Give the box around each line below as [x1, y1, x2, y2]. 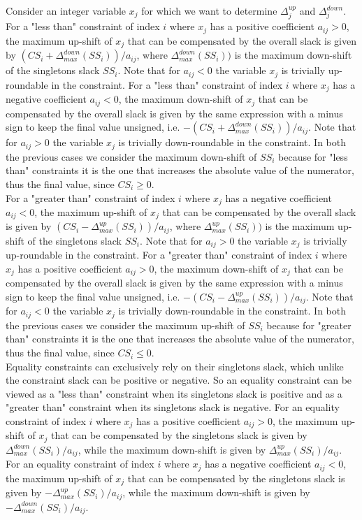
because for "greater [266, 317, 352, 332]
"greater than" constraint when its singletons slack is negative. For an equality [6, 400, 340, 414]
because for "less [278, 149, 348, 164]
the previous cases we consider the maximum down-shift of [6, 149, 257, 164]
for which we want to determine [141, 3, 277, 17]
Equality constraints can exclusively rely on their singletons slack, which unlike [6, 359, 344, 373]
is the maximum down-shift [234, 48, 352, 62]
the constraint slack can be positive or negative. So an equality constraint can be [6, 373, 352, 387]
